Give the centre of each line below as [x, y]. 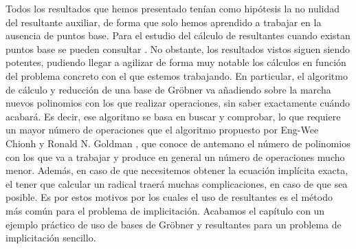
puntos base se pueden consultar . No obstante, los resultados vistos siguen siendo [178, 48]
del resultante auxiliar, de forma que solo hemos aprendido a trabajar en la [164, 22]
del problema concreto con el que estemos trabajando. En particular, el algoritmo [177, 75]
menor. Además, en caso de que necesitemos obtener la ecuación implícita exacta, [177, 170]
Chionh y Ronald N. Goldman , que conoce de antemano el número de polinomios [178, 143]
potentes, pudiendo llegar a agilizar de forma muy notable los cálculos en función [176, 62]
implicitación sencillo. [51, 238]
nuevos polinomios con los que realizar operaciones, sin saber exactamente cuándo [178, 103]
